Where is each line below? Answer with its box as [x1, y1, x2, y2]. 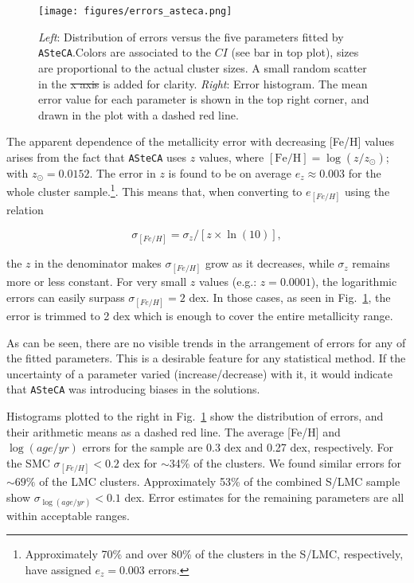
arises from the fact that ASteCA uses [6, 148, 187, 165]
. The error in [89, 164, 156, 181]
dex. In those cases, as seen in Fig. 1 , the [189, 288, 391, 305]
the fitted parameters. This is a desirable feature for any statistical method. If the [6, 350, 406, 366]
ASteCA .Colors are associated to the [38, 44, 212, 61]
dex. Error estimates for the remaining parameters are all [124, 488, 404, 505]
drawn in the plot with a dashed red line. [38, 106, 239, 123]
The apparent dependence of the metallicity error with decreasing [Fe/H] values [6, 133, 395, 150]
